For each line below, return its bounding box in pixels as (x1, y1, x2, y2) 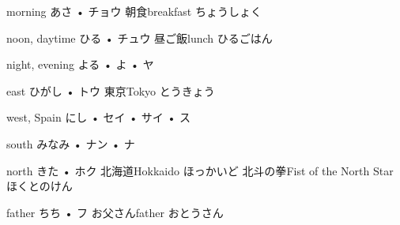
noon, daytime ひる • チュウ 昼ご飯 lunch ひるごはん (6, 29, 273, 46)
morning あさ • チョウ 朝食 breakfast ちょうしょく (6, 3, 262, 19)
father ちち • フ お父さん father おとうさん (6, 204, 224, 220)
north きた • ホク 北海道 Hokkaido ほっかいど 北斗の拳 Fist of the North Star (6, 162, 394, 178)
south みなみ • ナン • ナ (6, 135, 135, 152)
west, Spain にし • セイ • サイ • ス (6, 109, 191, 126)
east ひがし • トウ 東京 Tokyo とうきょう (6, 82, 215, 99)
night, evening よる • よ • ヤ (6, 56, 154, 73)
